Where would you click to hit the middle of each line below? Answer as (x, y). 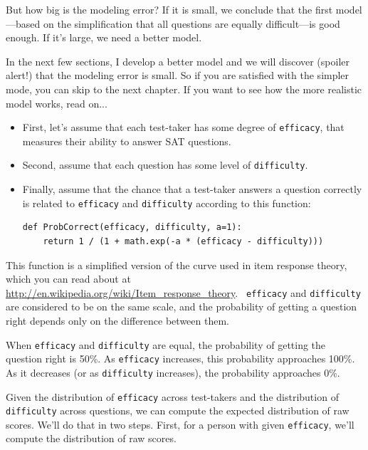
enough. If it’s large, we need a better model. (104, 37)
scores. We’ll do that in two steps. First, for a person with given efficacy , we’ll (180, 424)
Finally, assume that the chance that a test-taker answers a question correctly (192, 189)
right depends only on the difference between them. (117, 320)
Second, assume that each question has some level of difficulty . (165, 165)
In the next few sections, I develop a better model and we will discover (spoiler (178, 61)
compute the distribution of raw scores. (91, 438)
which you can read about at (68, 279)
